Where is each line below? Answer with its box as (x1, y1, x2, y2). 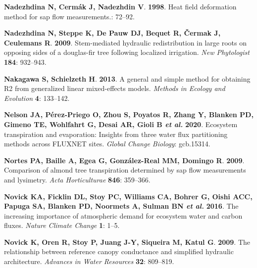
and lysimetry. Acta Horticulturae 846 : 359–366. (4, 174, 151, 184)
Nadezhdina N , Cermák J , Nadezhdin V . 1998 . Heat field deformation (4, 1, 237, 11)
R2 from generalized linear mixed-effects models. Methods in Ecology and (4, 83, 225, 93)
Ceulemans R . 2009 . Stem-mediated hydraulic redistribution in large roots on (4, 37, 247, 47)
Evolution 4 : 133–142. (4, 92, 70, 103)
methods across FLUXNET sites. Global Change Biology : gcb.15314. (4, 138, 210, 149)
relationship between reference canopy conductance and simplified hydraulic (4, 246, 234, 257)
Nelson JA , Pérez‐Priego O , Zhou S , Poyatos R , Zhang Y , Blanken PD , (4, 109, 254, 120)
